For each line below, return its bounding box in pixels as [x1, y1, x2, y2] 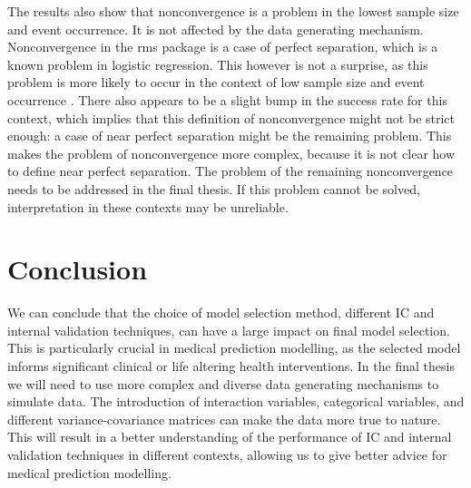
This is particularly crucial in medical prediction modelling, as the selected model [7, 338, 461, 357]
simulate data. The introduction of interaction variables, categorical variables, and [7, 392, 465, 411]
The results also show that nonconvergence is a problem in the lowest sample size [7, 2, 459, 20]
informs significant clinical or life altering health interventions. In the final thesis [7, 356, 455, 376]
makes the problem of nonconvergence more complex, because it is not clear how [7, 143, 456, 162]
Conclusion [7, 250, 148, 288]
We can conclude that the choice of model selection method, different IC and [7, 303, 435, 322]
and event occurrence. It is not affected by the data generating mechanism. [7, 19, 424, 38]
